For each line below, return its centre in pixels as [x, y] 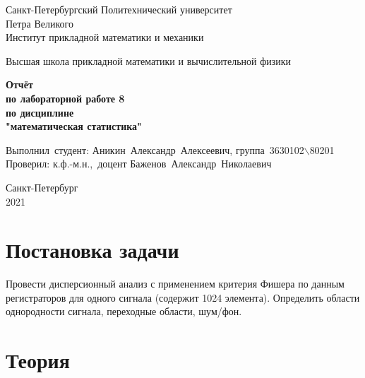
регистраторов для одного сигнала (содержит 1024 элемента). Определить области [183, 297]
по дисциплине [40, 112]
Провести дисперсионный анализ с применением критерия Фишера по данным [175, 284]
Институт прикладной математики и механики [105, 37]
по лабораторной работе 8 [65, 98]
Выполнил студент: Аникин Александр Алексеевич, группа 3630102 [155, 149]
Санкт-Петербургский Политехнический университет [119, 9]
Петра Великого [40, 23]
